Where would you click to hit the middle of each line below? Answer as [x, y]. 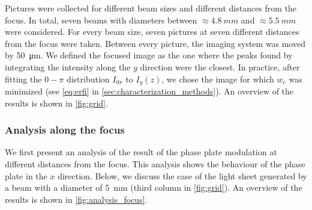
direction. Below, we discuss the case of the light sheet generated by [182, 175]
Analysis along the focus [65, 130]
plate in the [26, 175]
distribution [88, 79]
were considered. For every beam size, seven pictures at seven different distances [152, 32]
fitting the [23, 79]
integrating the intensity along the [68, 66]
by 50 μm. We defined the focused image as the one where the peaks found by [149, 55]
